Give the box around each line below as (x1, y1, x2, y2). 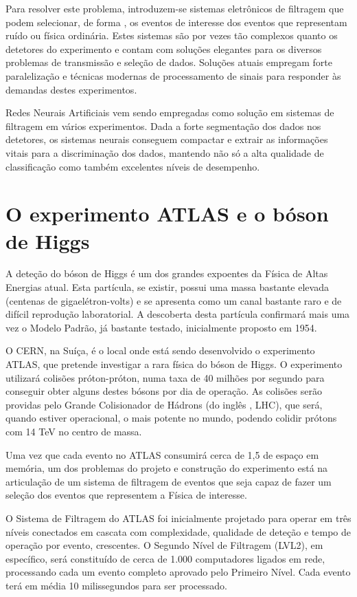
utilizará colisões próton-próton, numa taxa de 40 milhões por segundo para (5, 370, 325, 384)
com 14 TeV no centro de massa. (5, 424, 142, 438)
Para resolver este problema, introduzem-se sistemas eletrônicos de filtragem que (5, 1, 344, 15)
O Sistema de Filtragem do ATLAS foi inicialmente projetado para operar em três (5, 510, 352, 525)
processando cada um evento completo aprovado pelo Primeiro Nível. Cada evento (5, 565, 351, 579)
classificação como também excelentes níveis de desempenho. (5, 159, 260, 173)
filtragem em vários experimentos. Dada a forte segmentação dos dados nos (5, 118, 321, 133)
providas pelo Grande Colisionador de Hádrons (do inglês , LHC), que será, (5, 397, 323, 411)
